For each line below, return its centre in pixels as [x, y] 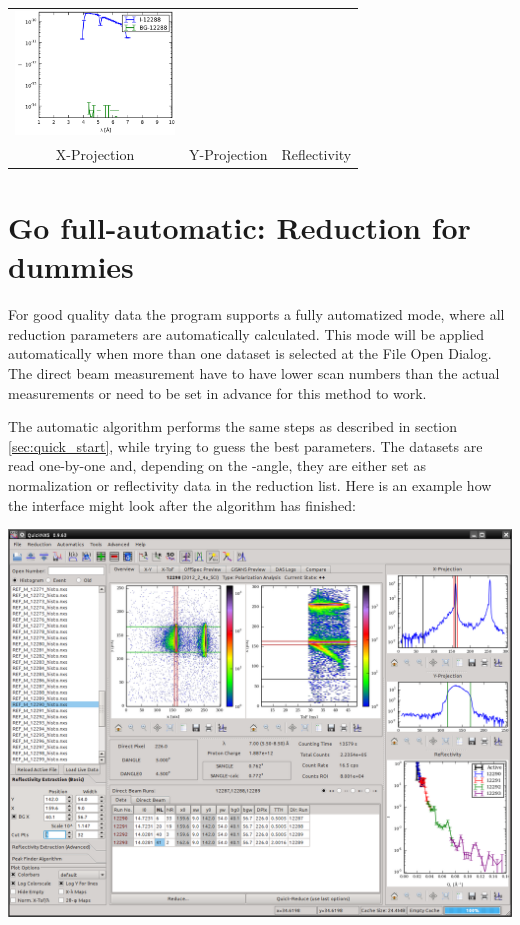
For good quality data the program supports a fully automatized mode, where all [256, 314]
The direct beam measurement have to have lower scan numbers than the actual [254, 372]
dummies [71, 266]
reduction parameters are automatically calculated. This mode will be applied [246, 333]
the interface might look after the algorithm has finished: [182, 504]
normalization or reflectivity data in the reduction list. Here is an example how [250, 484]
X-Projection [95, 153]
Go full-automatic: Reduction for [239, 227]
